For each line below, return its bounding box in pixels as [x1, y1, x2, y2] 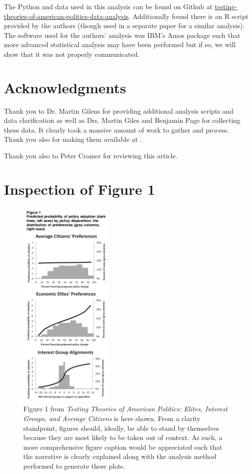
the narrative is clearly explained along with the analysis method [23, 451, 217, 461]
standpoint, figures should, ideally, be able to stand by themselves [23, 423, 219, 433]
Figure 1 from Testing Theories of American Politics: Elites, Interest [23, 404, 228, 414]
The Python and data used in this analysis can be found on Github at [4, 1, 213, 11]
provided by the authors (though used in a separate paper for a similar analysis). [4, 20, 245, 31]
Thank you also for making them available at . [4, 134, 142, 144]
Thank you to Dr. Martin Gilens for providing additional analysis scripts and [4, 105, 234, 116]
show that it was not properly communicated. [4, 49, 140, 59]
